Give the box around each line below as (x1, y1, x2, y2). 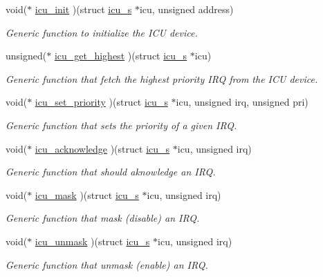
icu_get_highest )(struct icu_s (54, 48, 187, 63)
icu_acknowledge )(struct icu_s (35, 141, 170, 155)
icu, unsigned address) (139, 2, 234, 16)
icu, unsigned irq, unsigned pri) (176, 95, 308, 109)
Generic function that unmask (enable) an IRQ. (6, 257, 208, 271)
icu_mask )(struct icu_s (35, 187, 139, 202)
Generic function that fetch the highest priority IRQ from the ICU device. (6, 71, 318, 86)
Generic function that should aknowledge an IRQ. (6, 164, 216, 179)
